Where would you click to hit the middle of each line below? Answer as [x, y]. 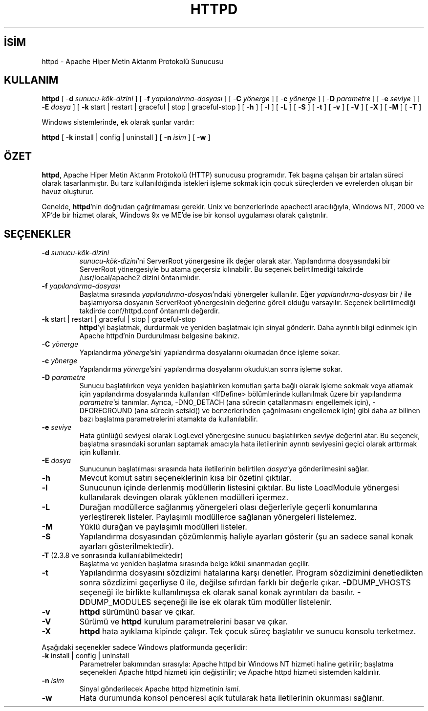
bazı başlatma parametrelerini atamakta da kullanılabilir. [169, 419]
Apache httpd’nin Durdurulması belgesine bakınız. [160, 336]
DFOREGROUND [106, 411]
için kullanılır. [100, 452]
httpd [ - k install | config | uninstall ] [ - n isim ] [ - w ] [126, 137]
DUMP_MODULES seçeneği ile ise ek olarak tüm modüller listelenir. [208, 602]
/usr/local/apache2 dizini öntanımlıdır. [140, 278]
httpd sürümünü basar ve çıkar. [137, 612]
